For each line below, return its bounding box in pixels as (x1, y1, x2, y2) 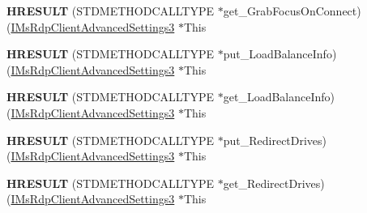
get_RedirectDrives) (223, 174, 325, 191)
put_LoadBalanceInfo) (223, 45, 337, 62)
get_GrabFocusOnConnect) (223, 2, 361, 19)
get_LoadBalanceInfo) (223, 88, 335, 105)
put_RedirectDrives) (223, 131, 327, 148)
